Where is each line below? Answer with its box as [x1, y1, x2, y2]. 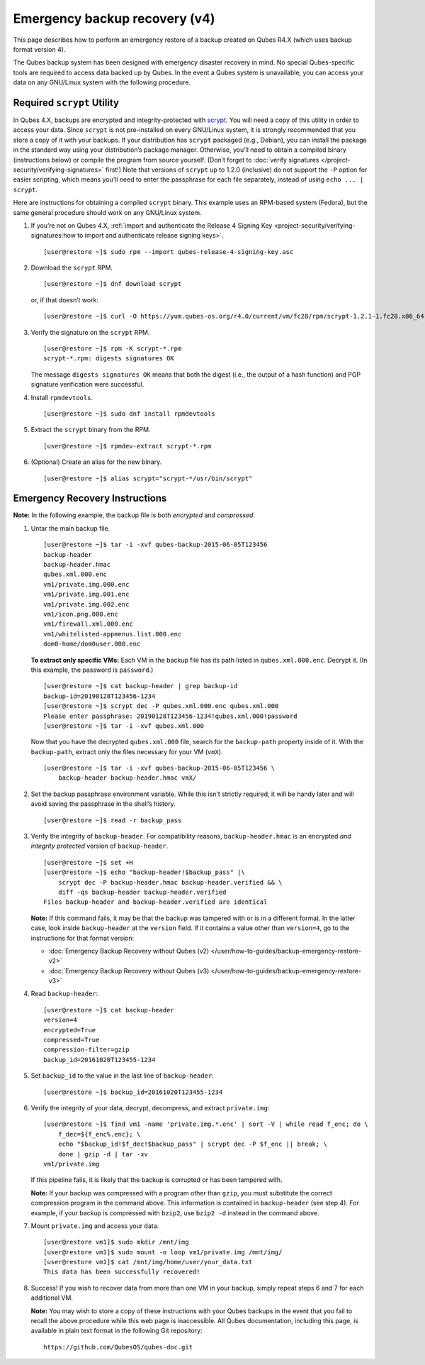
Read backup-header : [30, 990, 98, 998]
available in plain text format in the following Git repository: [30, 1327, 203, 1335]
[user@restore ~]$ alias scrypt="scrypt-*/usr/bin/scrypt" [43, 474, 253, 482]
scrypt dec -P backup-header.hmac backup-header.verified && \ [57, 878, 283, 886]
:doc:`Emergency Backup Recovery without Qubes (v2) [48, 946, 210, 955]
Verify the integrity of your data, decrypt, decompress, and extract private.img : [30, 1104, 270, 1112]
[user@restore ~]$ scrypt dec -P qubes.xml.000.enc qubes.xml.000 [43, 702, 279, 710]
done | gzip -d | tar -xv [57, 1150, 149, 1158]
